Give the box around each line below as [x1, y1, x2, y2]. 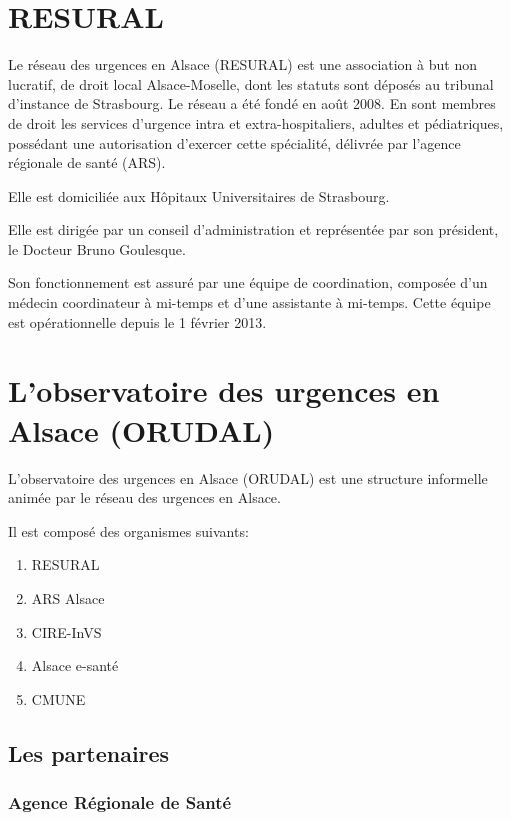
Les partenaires [8, 737, 170, 768]
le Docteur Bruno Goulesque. [8, 238, 186, 259]
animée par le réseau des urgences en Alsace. [8, 487, 281, 508]
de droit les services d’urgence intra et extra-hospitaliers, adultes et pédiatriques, [8, 112, 504, 133]
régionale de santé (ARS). [8, 152, 166, 173]
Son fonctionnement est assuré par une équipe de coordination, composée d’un [8, 272, 488, 293]
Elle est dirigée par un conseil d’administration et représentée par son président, [8, 219, 499, 240]
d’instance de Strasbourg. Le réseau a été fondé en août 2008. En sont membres [8, 93, 496, 114]
